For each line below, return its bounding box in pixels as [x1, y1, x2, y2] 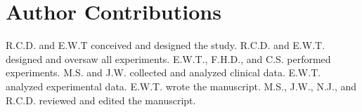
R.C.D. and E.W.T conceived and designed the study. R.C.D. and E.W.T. [6, 38, 325, 52]
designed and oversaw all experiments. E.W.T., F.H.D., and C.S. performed [6, 51, 331, 66]
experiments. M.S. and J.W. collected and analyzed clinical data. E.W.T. [6, 65, 321, 80]
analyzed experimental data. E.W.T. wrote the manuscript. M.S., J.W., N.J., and [6, 78, 356, 93]
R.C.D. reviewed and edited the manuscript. [6, 92, 196, 107]
